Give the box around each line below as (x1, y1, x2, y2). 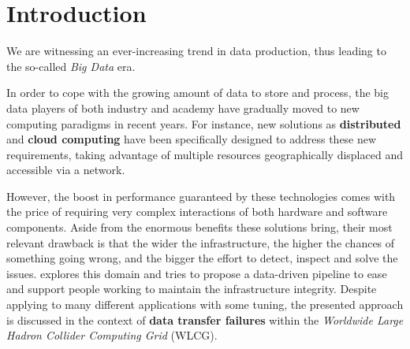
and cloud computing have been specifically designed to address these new (6, 131, 377, 147)
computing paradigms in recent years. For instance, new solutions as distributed (6, 115, 401, 132)
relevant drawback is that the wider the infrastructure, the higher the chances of (6, 234, 395, 251)
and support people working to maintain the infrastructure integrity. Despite (6, 280, 377, 297)
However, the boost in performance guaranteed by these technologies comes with (6, 187, 396, 204)
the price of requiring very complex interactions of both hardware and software (6, 203, 388, 220)
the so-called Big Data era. (6, 58, 136, 74)
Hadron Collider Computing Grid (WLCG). (6, 327, 218, 343)
